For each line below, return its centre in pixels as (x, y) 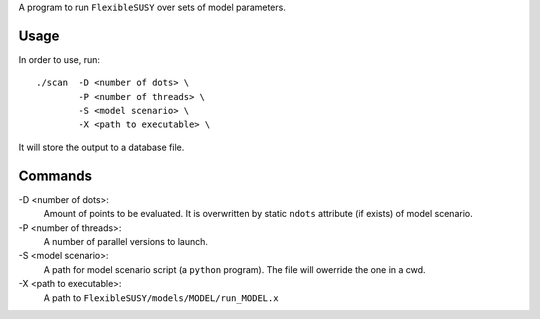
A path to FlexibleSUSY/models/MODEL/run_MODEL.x (161, 297)
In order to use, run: (59, 59)
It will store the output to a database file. (101, 147)
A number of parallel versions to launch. (126, 241)
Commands (55, 175)
